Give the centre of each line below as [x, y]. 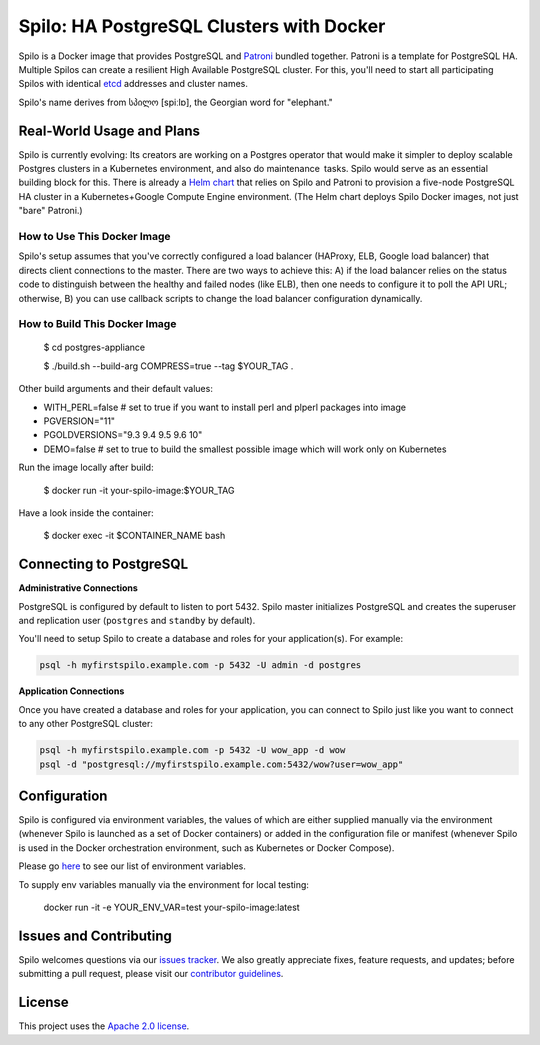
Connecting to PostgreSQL [103, 564]
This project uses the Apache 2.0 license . [104, 1026]
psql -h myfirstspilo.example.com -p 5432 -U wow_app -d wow [192, 750]
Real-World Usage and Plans [109, 130]
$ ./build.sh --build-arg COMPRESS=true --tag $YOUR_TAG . [168, 366]
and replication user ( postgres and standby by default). [137, 621]
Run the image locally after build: [86, 467]
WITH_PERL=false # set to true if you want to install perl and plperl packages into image [225, 407]
